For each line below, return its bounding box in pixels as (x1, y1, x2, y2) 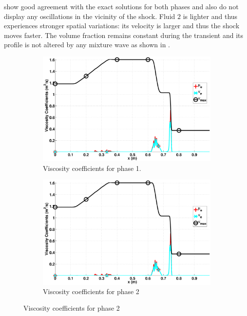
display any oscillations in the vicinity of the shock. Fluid (4, 11, 175, 21)
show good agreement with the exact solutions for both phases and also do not (4, 1, 239, 11)
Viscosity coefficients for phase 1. (43, 163, 141, 173)
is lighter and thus (183, 11, 238, 21)
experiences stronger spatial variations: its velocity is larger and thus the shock (4, 20, 240, 31)
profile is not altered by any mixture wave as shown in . (4, 39, 170, 50)
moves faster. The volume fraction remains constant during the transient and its (4, 30, 244, 40)
